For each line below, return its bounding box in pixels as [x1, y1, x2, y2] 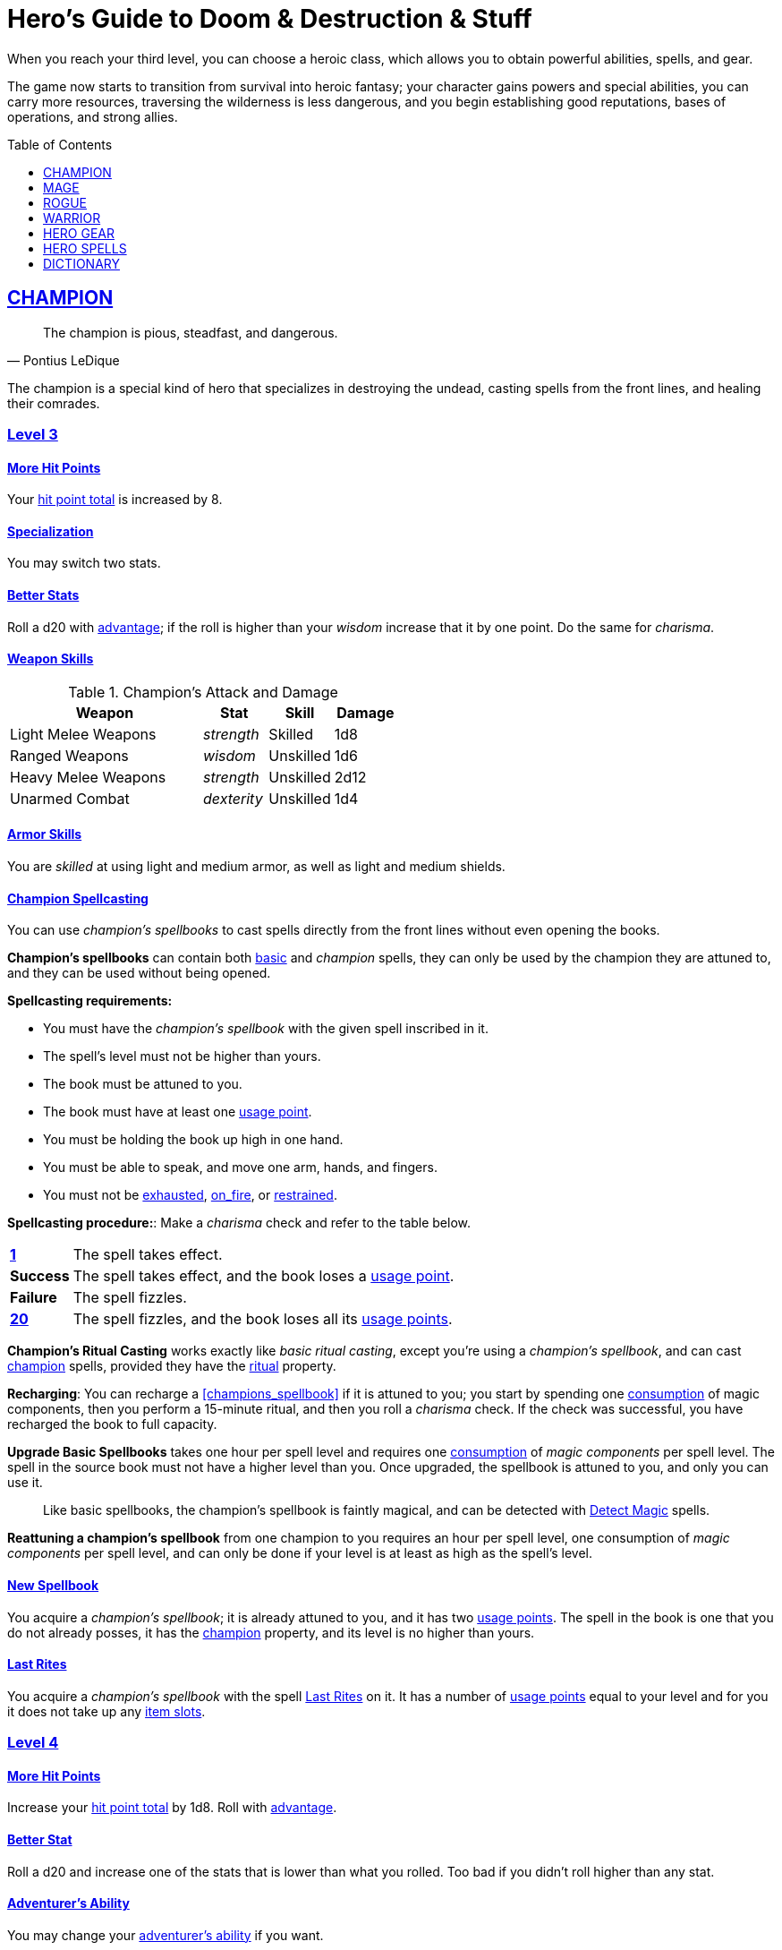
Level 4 [7, 1733, 59, 1752]
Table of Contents [7, 136, 113, 152]
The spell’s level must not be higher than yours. [43, 1048, 321, 1065]
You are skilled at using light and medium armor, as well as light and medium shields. [7, 859, 506, 875]
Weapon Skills [7, 651, 94, 667]
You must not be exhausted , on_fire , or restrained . [43, 1187, 337, 1203]
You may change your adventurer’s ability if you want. [7, 1927, 324, 1943]
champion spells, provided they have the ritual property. [7, 1358, 336, 1374]
